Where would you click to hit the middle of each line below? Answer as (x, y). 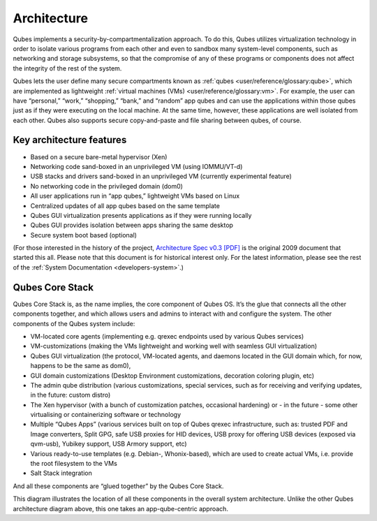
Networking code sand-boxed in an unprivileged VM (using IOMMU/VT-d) (136, 166)
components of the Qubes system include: (74, 323)
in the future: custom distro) (71, 395)
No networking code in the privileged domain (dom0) (106, 186)
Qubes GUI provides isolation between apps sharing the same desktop (132, 225)
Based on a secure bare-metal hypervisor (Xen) (99, 156)
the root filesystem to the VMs (74, 464)
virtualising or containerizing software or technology (106, 415)
